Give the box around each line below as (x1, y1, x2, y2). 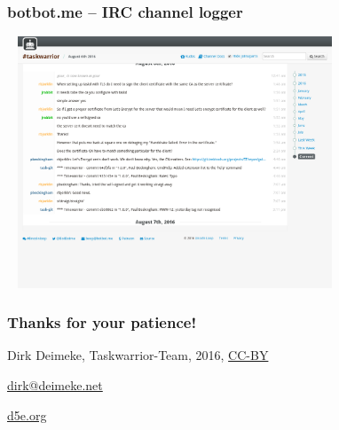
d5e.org (7, 405, 47, 424)
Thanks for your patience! (7, 311, 197, 333)
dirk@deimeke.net (7, 376, 103, 395)
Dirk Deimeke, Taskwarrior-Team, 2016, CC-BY (7, 346, 269, 364)
